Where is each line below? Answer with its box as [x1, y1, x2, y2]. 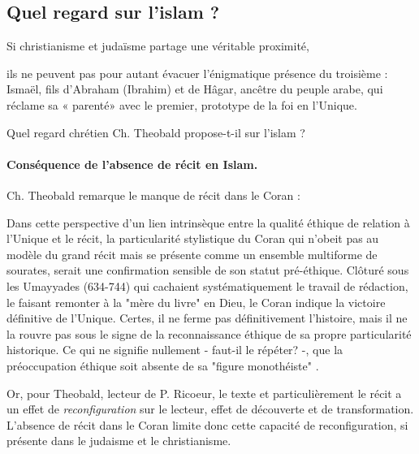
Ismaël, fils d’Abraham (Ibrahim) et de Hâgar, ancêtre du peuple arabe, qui [6, 80, 383, 97]
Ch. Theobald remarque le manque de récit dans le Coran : [6, 186, 300, 203]
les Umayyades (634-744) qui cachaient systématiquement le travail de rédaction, [6, 277, 408, 294]
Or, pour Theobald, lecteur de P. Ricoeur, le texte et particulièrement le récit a [6, 384, 402, 401]
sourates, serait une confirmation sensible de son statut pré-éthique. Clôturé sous [6, 262, 409, 279]
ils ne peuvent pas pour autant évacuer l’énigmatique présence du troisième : [6, 64, 388, 81]
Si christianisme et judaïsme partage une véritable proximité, [6, 37, 309, 54]
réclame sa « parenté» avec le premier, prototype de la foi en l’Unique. [6, 96, 357, 113]
